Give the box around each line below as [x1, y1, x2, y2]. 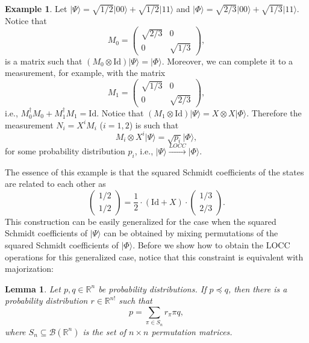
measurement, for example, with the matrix [5, 66, 166, 79]
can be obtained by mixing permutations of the [104, 227, 278, 239]
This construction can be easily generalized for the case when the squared [5, 215, 276, 227]
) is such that [129, 118, 179, 131]
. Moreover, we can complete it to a [161, 54, 293, 67]
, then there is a [228, 282, 287, 295]
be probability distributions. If [98, 282, 207, 295]
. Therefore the [246, 106, 302, 119]
